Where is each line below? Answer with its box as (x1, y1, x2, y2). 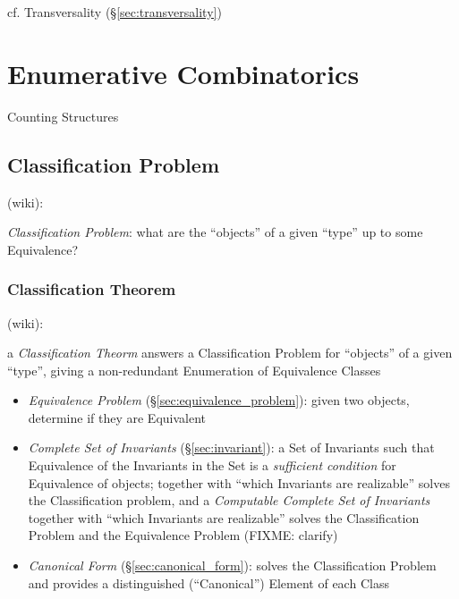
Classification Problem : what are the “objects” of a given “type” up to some (7, 223, 423, 241)
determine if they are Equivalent (28, 408, 207, 426)
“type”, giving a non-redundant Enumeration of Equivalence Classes (7, 360, 381, 379)
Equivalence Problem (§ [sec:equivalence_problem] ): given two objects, (28, 391, 410, 409)
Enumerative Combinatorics (7, 55, 360, 91)
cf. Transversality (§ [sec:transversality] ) (7, 3, 222, 21)
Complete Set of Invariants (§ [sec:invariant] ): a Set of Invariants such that (28, 438, 435, 457)
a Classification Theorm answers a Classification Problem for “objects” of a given (7, 343, 453, 362)
